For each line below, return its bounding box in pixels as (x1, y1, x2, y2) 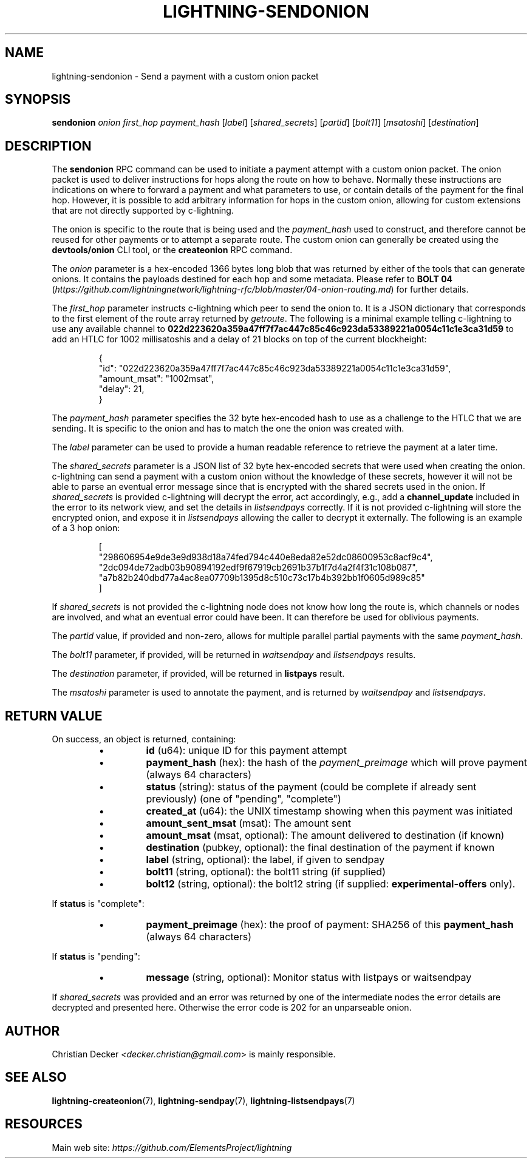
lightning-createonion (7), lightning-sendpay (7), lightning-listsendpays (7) (52, 1095, 355, 1106)
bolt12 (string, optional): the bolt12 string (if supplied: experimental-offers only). (146, 878, 516, 890)
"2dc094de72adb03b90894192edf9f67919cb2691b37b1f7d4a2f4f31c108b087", (98, 562, 418, 573)
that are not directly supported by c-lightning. (52, 205, 234, 216)
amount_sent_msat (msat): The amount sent (146, 817, 352, 830)
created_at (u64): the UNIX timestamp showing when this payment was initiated (146, 805, 513, 818)
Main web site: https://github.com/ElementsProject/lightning (52, 1142, 292, 1153)
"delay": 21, (98, 384, 145, 395)
